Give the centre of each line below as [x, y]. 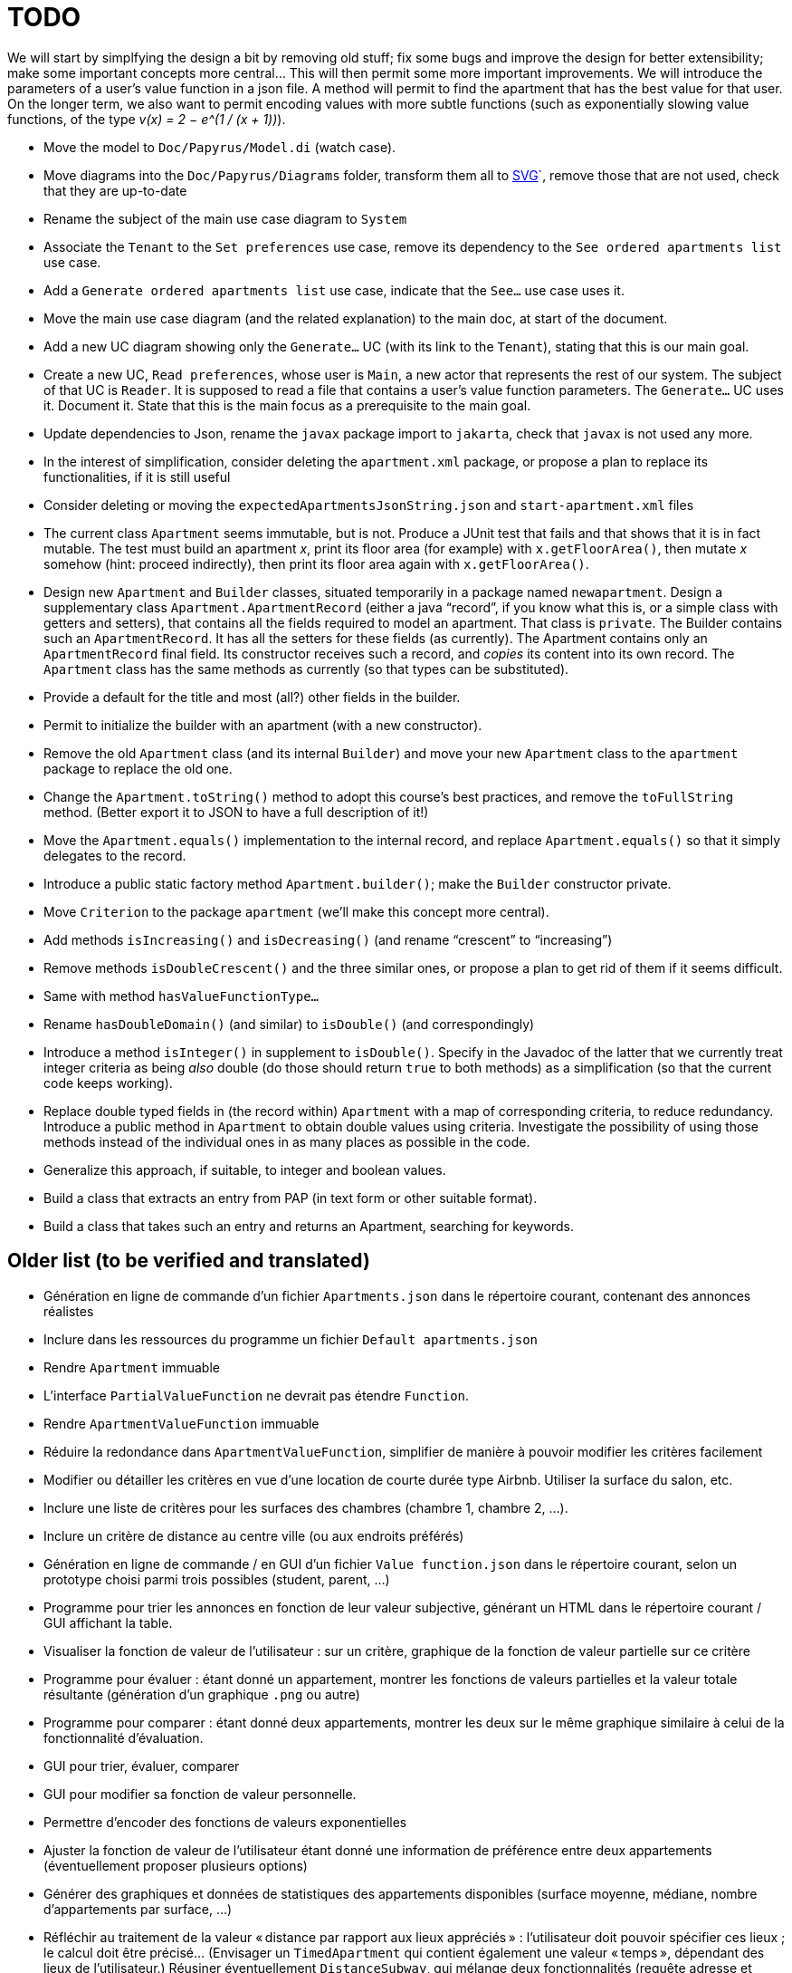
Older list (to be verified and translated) [189, 1261]
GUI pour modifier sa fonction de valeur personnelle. [200, 1794]
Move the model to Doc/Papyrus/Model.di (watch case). [220, 147]
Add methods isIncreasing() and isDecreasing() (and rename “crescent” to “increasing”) [328, 939]
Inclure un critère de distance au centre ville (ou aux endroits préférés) [254, 1535]
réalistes [69, 1311]
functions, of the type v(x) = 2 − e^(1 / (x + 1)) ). [147, 119]
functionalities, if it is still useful [137, 476]
